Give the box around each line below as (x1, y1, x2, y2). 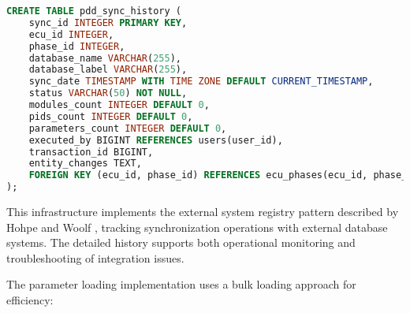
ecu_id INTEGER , (28, 28, 114, 40)
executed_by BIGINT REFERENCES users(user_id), (28, 134, 283, 146)
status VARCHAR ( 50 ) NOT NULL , (28, 88, 188, 99)
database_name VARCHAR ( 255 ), (28, 52, 181, 64)
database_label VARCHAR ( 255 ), (28, 64, 188, 76)
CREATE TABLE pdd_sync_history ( (6, 6, 181, 17)
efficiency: (6, 291, 54, 307)
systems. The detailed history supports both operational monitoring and (6, 234, 356, 251)
